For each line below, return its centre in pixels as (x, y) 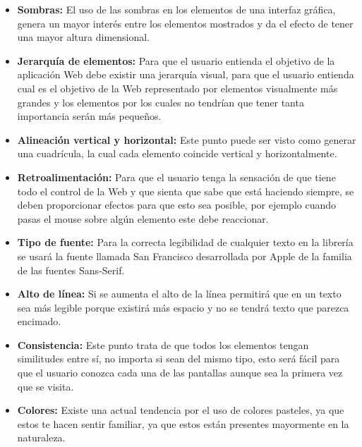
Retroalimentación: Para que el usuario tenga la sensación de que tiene (176, 177)
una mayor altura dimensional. (84, 37)
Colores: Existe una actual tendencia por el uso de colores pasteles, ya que (181, 410)
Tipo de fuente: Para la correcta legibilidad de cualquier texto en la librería (185, 242)
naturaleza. (41, 437)
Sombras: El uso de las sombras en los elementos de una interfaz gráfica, (176, 9)
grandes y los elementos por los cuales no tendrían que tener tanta (161, 102)
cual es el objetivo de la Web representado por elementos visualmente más (177, 88)
